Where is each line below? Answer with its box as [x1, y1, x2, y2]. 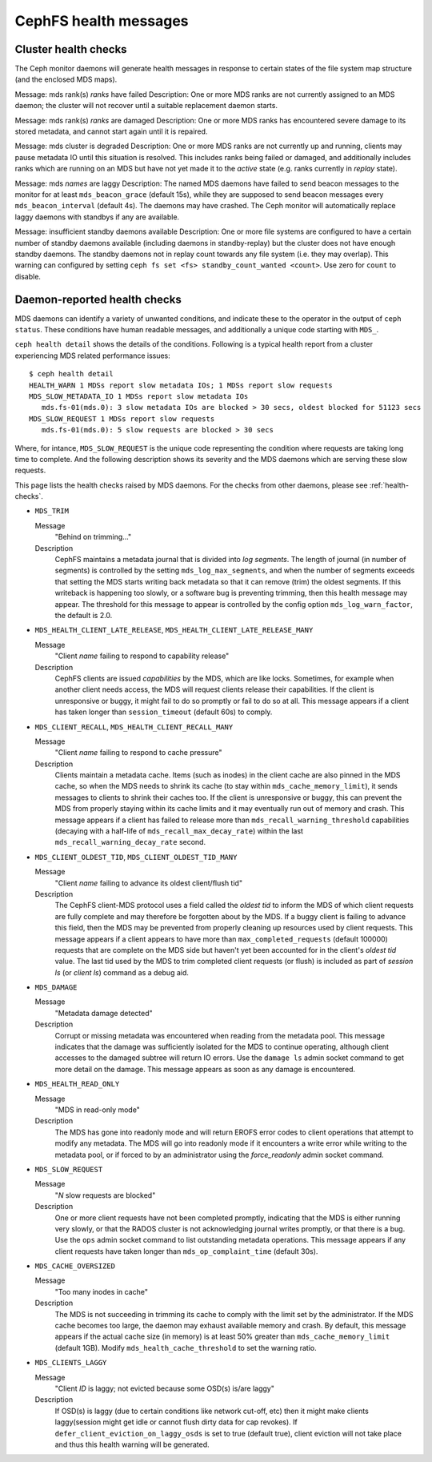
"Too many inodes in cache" [54, 1287, 148, 1296]
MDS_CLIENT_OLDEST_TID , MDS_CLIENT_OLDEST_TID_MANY [34, 852, 238, 862]
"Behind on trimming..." [54, 532, 132, 542]
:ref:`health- [369, 480, 410, 490]
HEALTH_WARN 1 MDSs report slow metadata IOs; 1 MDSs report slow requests [29, 380, 333, 390]
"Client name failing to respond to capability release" [54, 651, 230, 661]
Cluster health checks [14, 42, 127, 56]
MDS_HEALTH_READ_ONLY [34, 1079, 120, 1089]
